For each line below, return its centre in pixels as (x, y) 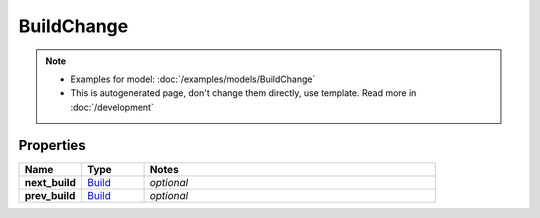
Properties (52, 145)
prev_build (50, 195)
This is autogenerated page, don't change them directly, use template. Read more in (243, 93)
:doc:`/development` (112, 107)
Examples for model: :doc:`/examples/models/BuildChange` (193, 79)
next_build (50, 182)
